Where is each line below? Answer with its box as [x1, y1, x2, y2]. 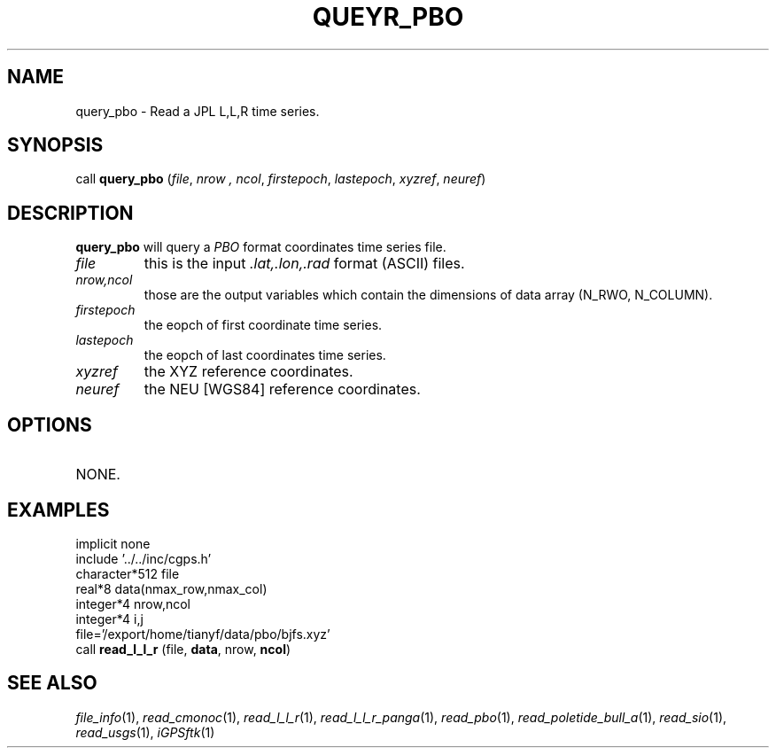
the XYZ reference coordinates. [144, 362, 353, 381]
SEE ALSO [7, 672, 97, 695]
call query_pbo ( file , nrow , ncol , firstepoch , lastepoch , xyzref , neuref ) [75, 171, 486, 187]
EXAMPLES [7, 498, 110, 521]
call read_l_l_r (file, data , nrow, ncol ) [75, 641, 291, 657]
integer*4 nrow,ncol [75, 595, 190, 611]
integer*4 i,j [75, 611, 144, 627]
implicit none [75, 535, 151, 551]
